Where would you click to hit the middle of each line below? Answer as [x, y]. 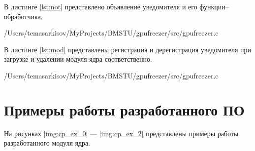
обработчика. [23, 16]
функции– [214, 6]
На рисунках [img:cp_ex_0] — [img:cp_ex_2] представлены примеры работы [121, 133]
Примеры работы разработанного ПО [124, 109]
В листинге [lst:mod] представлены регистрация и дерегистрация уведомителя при [127, 49]
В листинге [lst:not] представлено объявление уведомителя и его [101, 6]
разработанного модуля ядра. [47, 143]
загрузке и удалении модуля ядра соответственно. [78, 59]
